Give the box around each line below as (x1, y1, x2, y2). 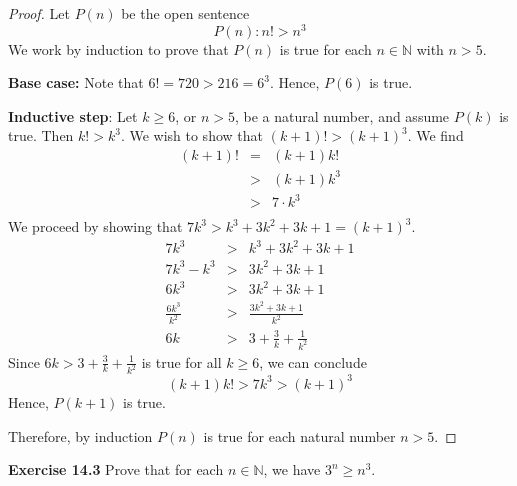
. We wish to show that (120, 125, 263, 146)
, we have (263, 459, 321, 480)
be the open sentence (121, 3, 250, 23)
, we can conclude (259, 351, 367, 372)
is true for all (141, 351, 222, 372)
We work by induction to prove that (8, 38, 229, 59)
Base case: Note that (8, 72, 144, 93)
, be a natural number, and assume (234, 105, 450, 126)
